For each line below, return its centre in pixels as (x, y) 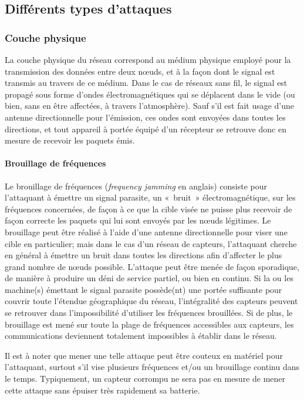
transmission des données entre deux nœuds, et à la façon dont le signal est (140, 71)
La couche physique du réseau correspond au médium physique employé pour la (148, 59)
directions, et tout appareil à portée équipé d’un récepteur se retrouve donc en (146, 129)
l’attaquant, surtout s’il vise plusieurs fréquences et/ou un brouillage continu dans (152, 367)
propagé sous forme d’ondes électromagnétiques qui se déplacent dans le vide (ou (150, 94)
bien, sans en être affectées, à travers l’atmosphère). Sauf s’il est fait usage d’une (150, 106)
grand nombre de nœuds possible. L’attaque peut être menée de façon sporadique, (152, 266)
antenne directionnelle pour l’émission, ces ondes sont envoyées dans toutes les (145, 117)
